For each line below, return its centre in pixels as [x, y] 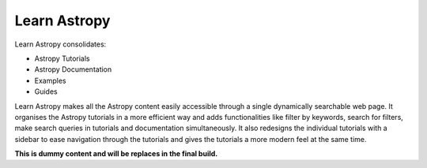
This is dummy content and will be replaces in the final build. [116, 154]
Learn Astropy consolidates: [60, 44]
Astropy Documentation [73, 69]
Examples [50, 80]
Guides [46, 91]
